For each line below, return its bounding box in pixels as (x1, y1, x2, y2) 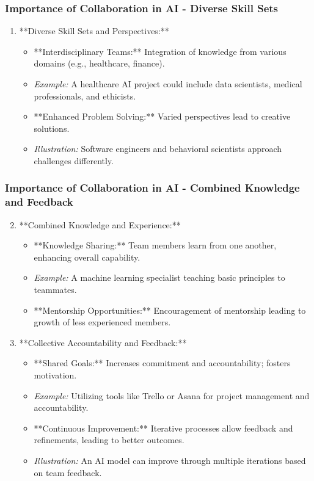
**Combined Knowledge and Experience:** (19, 218, 181, 231)
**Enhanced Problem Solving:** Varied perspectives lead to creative (34, 110, 291, 123)
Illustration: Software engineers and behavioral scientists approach (34, 142, 282, 155)
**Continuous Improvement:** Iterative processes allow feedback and (34, 421, 293, 434)
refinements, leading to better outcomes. (34, 433, 184, 446)
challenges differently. (34, 154, 114, 167)
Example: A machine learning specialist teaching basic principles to (34, 271, 285, 284)
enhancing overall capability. (34, 250, 141, 263)
